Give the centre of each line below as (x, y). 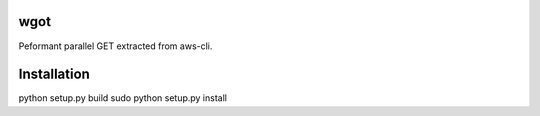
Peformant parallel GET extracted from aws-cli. (115, 46)
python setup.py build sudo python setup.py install (122, 98)
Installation (54, 74)
